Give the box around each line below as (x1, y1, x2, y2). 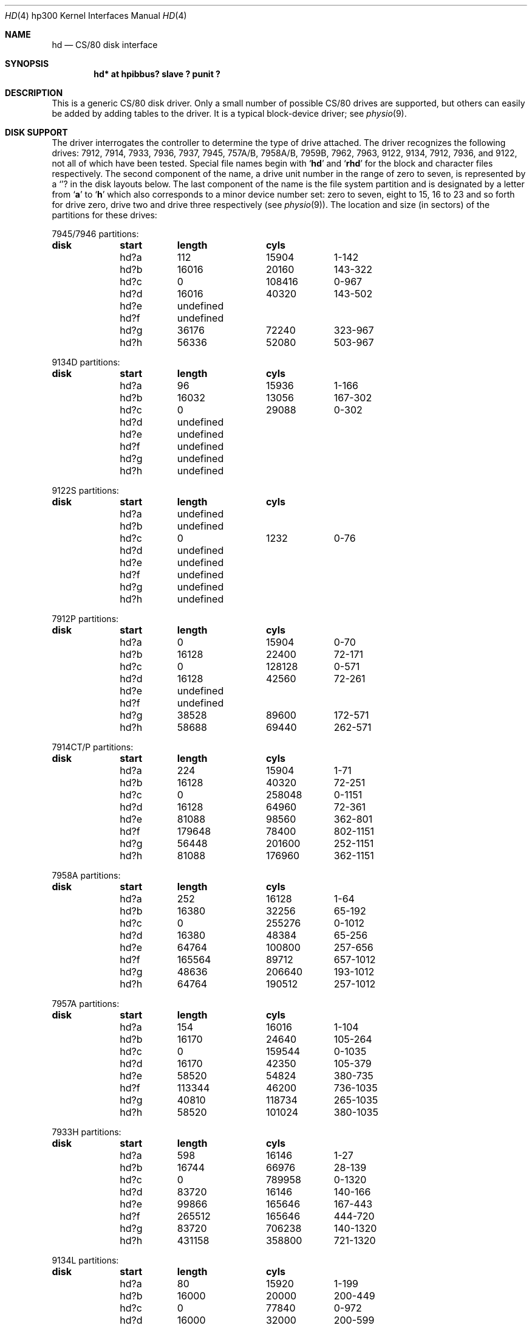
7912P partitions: (52, 614, 119, 624)
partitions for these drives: (52, 210, 157, 220)
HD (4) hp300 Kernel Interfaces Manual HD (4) (5, 10, 187, 21)
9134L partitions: (52, 1255, 119, 1265)
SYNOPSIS (5, 58, 49, 69)
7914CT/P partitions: (52, 742, 134, 752)
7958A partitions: (52, 870, 121, 880)
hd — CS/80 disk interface (52, 40, 158, 50)
